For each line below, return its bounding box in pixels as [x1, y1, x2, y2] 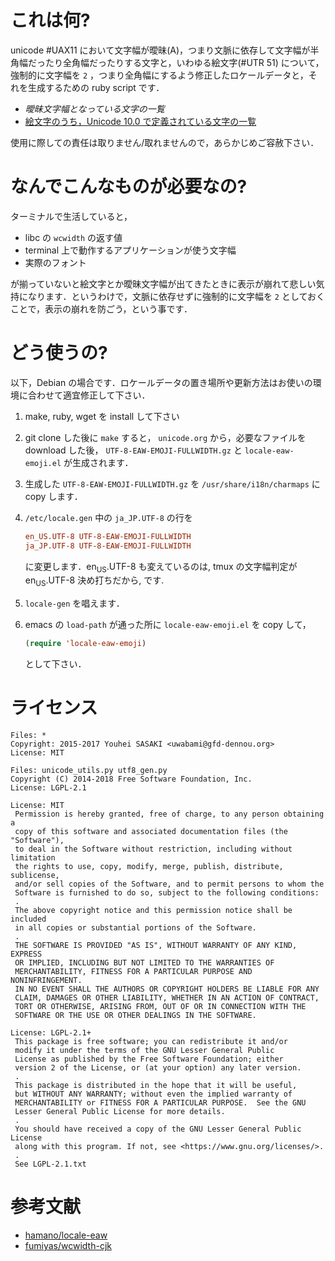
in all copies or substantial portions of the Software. [14, 922, 257, 933]
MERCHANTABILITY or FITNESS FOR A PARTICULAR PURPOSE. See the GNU [14, 1097, 307, 1108]
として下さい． [24, 658, 87, 670]
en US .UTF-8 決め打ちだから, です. [24, 574, 165, 589]
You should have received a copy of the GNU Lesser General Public [14, 1124, 302, 1134]
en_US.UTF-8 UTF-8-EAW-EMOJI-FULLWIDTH [24, 531, 192, 541]
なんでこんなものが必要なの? [10, 176, 248, 198]
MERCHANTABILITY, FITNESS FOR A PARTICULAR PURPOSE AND [14, 966, 253, 976]
